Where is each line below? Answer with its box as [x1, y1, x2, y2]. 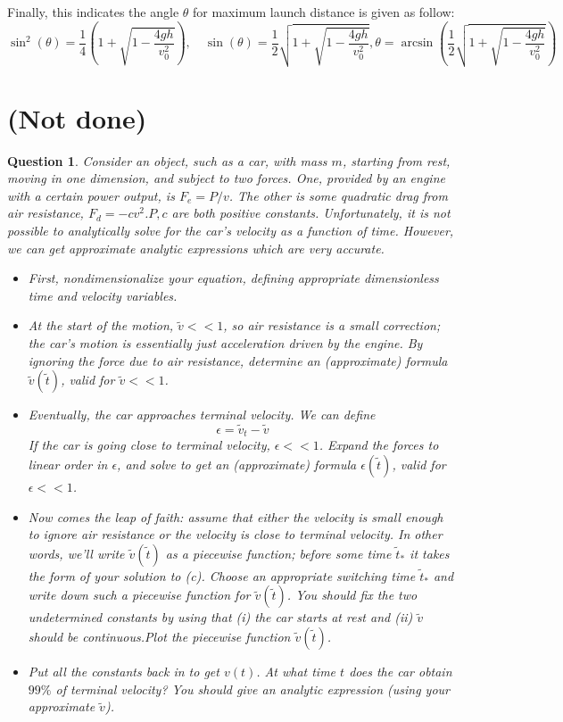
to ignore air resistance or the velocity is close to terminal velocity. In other [28, 525, 443, 544]
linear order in [28, 455, 108, 474]
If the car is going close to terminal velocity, [28, 436, 270, 454]
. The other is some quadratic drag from [228, 186, 448, 204]
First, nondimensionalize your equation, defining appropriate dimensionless [28, 269, 439, 287]
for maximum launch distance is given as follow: [193, 3, 455, 21]
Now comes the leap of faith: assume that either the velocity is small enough [28, 507, 443, 526]
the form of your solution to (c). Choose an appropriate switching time [28, 566, 416, 585]
